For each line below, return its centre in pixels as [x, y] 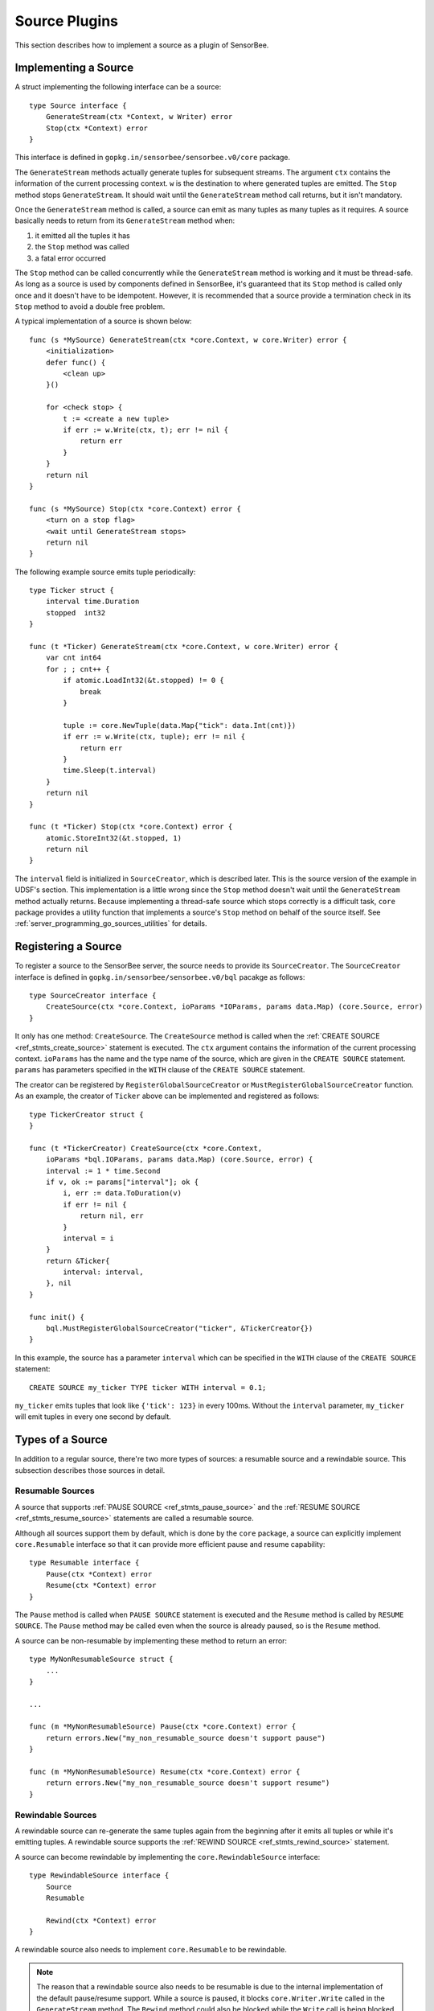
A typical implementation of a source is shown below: [103, 321]
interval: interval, [103, 1272]
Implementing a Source [74, 68]
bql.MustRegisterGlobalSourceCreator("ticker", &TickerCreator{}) [179, 1328]
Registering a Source [68, 946]
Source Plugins [66, 21]
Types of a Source [61, 1440]
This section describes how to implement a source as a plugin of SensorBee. [142, 45]
